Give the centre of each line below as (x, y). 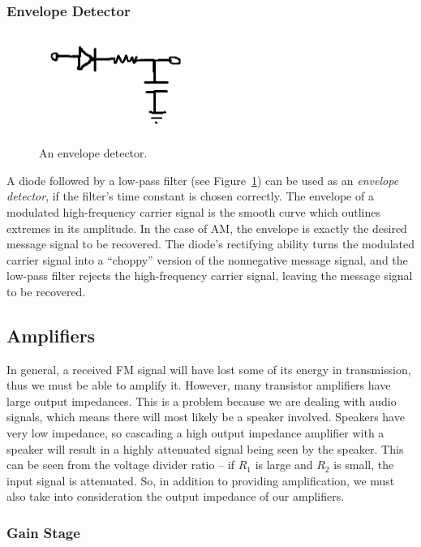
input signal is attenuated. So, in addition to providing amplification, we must (201, 480)
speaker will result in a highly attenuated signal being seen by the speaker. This (205, 448)
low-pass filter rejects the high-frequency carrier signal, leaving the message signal (210, 276)
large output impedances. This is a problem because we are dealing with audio (202, 401)
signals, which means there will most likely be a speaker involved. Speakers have (206, 417)
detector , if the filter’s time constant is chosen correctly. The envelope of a (190, 196)
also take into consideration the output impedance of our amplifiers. (176, 496)
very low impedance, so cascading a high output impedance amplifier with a (195, 433)
